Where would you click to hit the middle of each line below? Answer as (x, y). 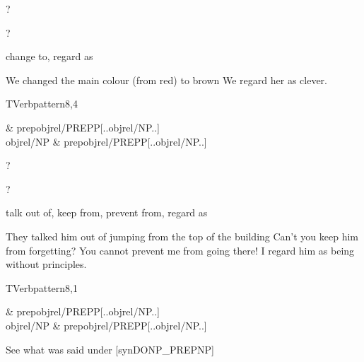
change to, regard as (49, 56)
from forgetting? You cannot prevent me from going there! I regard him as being (180, 250)
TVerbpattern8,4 (42, 104)
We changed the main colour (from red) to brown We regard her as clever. (166, 80)
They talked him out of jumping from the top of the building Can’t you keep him (182, 236)
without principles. (46, 264)
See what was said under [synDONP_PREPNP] (110, 349)
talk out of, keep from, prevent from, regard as (107, 212)
